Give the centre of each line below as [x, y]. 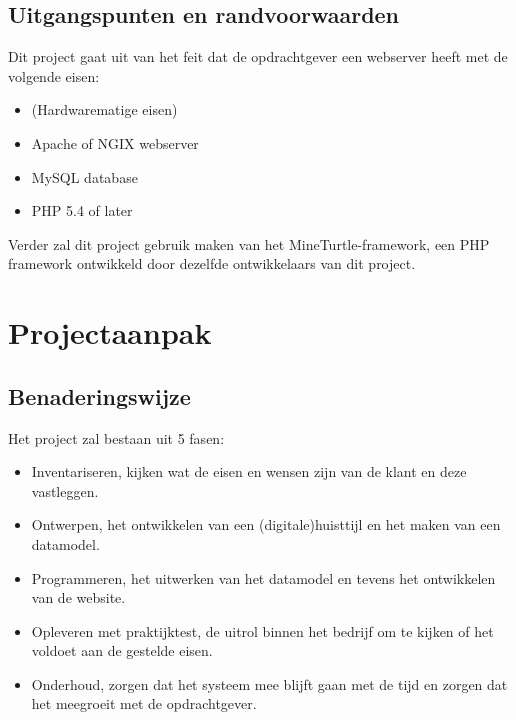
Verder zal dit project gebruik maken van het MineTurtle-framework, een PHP [249, 243]
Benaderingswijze [99, 395]
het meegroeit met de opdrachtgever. [144, 703]
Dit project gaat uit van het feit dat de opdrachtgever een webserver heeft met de [258, 56]
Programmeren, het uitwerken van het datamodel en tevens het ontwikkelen [263, 577]
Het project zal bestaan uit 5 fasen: [116, 437]
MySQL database [84, 176]
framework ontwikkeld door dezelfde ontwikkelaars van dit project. [212, 263]
